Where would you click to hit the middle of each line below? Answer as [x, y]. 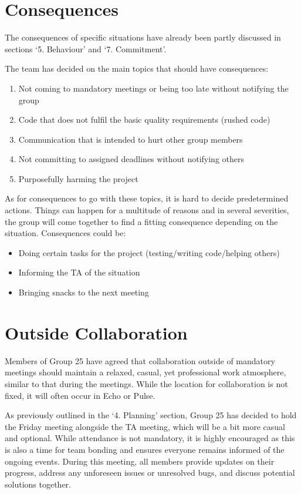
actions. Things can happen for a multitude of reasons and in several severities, [147, 210]
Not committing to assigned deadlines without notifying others [131, 159]
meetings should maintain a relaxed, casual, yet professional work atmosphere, [146, 372]
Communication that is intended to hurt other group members [131, 139]
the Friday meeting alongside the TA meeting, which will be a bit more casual [145, 426]
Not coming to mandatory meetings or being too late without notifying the [153, 88]
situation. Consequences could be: [65, 233]
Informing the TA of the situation [79, 272]
